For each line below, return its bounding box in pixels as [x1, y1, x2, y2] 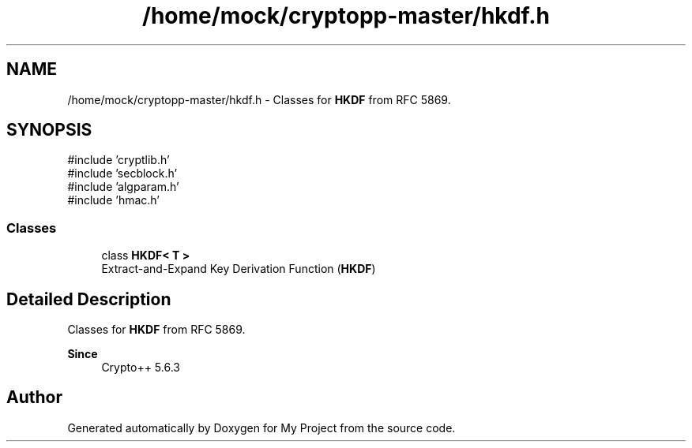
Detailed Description [6, 289, 171, 309]
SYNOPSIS [6, 120, 92, 140]
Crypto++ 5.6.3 [101, 360, 180, 375]
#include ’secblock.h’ [67, 166, 178, 181]
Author [6, 387, 62, 408]
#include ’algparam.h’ [67, 180, 179, 194]
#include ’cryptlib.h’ [67, 153, 170, 167]
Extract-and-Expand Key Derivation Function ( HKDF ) [101, 262, 376, 276]
